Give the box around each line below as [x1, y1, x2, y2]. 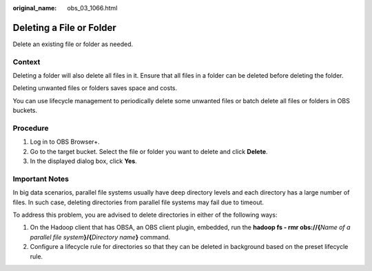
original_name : [12, 4, 57, 12]
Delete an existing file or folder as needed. [12, 40, 134, 48]
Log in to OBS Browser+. [30, 138, 100, 146]
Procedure [12, 123, 49, 133]
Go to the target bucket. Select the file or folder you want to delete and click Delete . [30, 147, 268, 155]
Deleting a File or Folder [12, 21, 116, 34]
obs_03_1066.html [67, 4, 118, 12]
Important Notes [12, 174, 69, 184]
